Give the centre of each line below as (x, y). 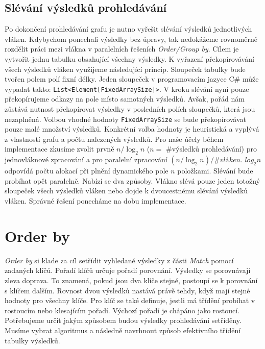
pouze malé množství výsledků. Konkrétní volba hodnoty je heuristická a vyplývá (132, 129)
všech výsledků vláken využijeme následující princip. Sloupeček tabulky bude (125, 69)
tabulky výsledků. (32, 340)
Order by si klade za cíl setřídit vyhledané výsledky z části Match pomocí (119, 260)
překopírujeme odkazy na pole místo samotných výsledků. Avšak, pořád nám (125, 99)
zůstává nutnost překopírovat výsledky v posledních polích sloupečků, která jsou (130, 109)
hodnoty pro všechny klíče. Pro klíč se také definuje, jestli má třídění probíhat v (130, 300)
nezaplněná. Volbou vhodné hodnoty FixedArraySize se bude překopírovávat (126, 119)
